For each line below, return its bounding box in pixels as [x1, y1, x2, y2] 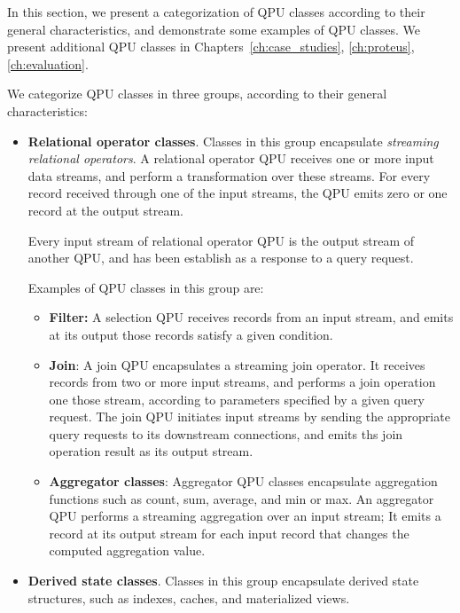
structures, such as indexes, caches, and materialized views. [27, 588, 350, 607]
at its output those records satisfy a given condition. [49, 325, 333, 343]
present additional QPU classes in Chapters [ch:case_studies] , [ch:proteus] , [7, 37, 415, 56]
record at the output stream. [27, 200, 183, 219]
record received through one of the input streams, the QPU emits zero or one [27, 184, 448, 202]
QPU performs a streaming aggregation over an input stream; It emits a [49, 507, 441, 525]
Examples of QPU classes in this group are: [27, 278, 264, 296]
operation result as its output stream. [49, 442, 253, 460]
